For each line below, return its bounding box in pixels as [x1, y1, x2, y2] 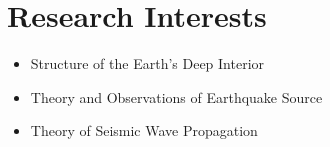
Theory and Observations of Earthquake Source [30, 86, 323, 107]
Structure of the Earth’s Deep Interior [30, 53, 265, 74]
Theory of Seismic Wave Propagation [30, 120, 258, 141]
